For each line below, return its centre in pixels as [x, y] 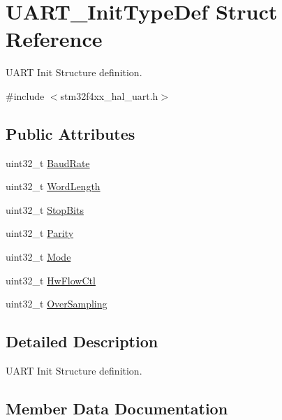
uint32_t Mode [38, 257]
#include [25, 95]
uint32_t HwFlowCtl [51, 280]
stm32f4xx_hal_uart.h [109, 95]
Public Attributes [70, 133]
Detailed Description [82, 341]
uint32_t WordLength [53, 186]
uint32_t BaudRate [48, 162]
